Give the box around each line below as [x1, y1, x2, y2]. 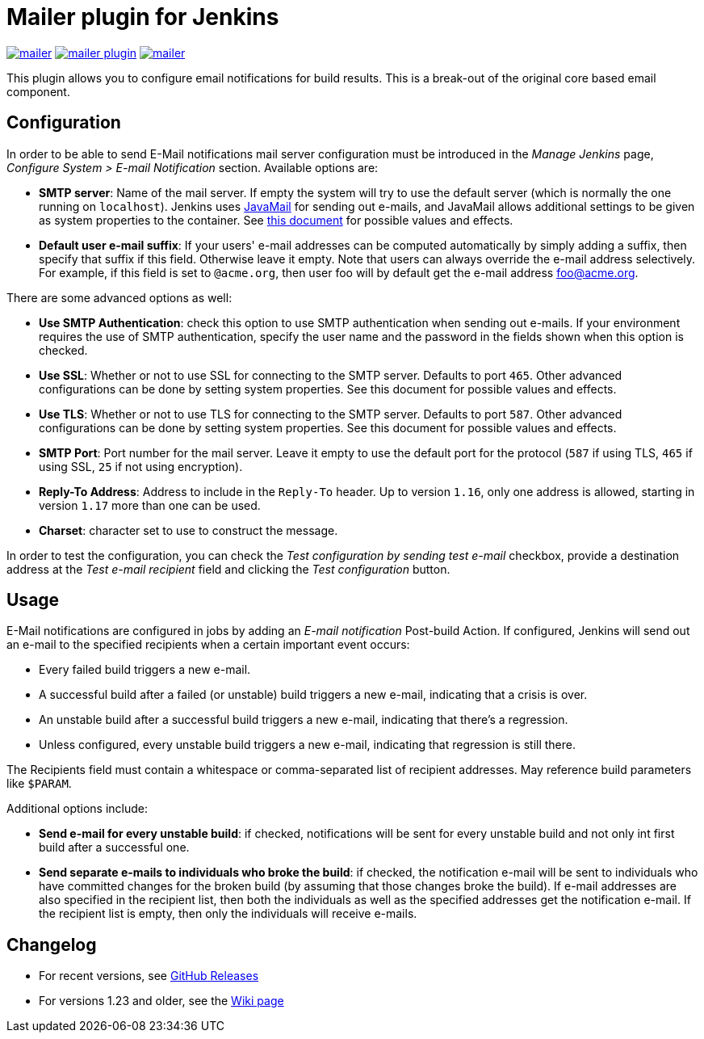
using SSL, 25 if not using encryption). [39, 459, 243, 473]
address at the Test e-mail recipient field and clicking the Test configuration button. [6, 562, 450, 576]
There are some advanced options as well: [6, 290, 233, 305]
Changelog [6, 934, 97, 955]
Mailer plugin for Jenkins [6, 3, 279, 31]
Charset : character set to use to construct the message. [39, 523, 338, 537]
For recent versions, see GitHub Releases [39, 969, 259, 983]
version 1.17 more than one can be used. [39, 498, 261, 512]
